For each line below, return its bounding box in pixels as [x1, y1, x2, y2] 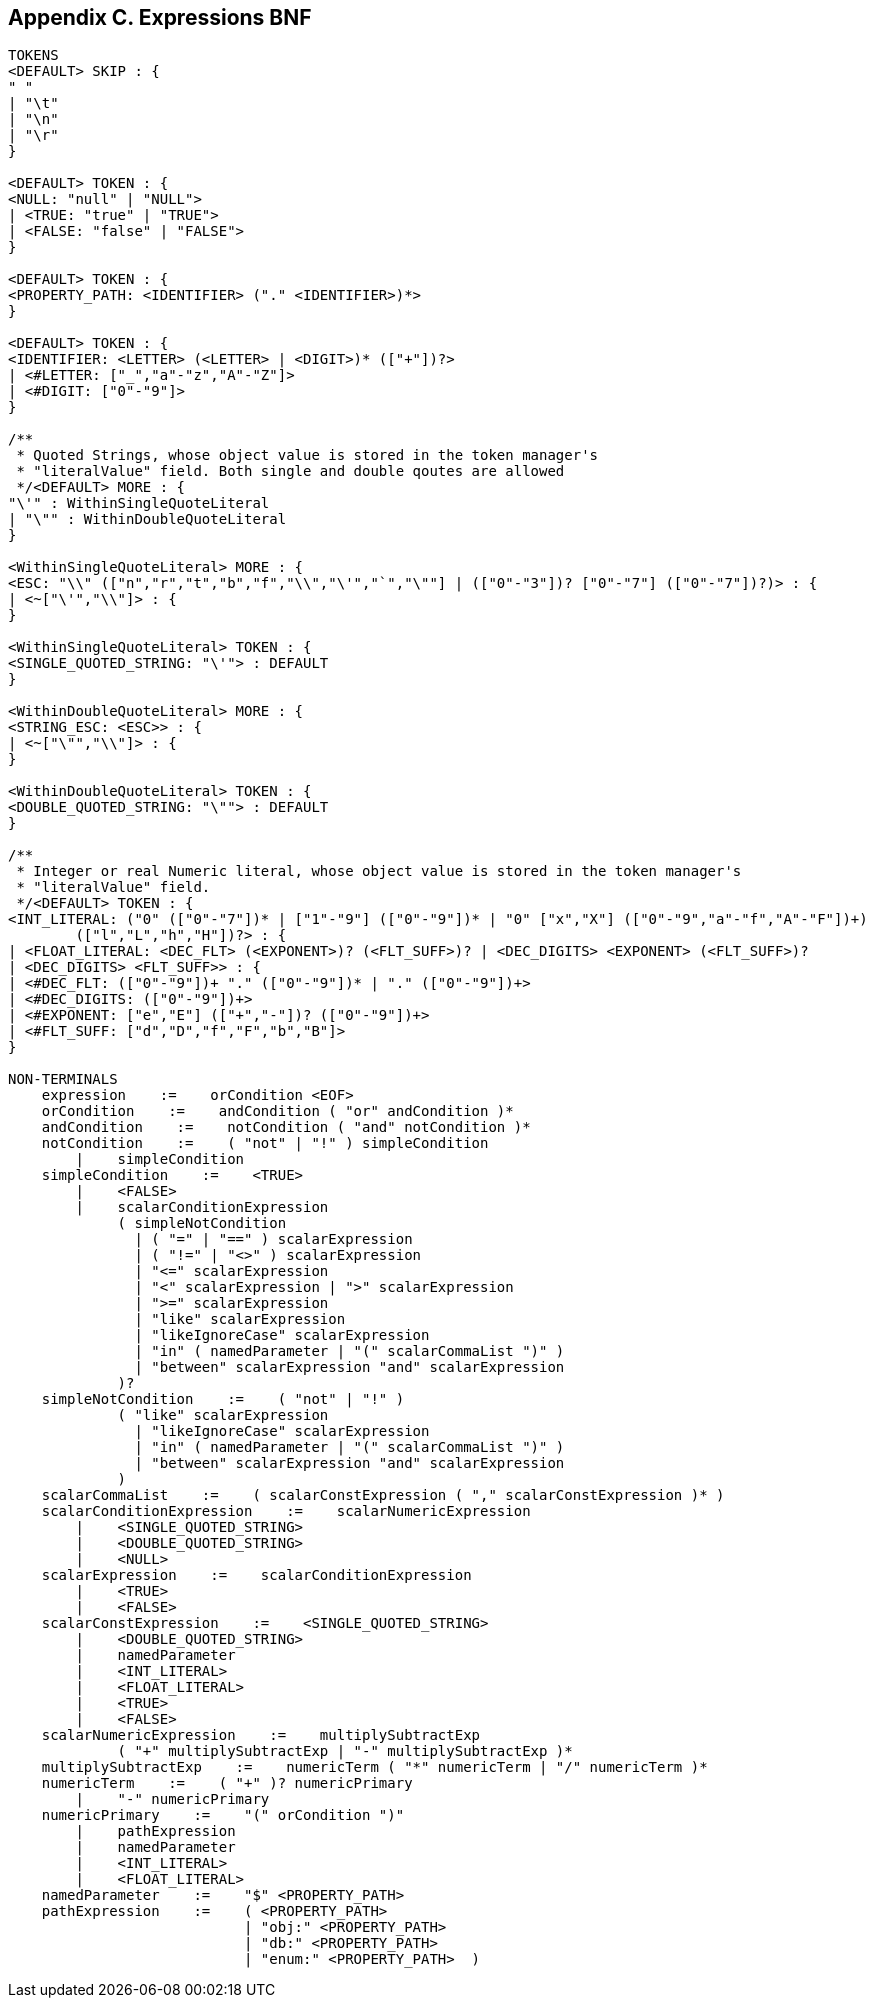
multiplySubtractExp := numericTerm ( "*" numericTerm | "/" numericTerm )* [41, 1759, 708, 1776]
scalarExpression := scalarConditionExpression [41, 1567, 472, 1584]
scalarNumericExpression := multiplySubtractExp [41, 1727, 481, 1744]
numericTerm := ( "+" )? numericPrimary [41, 1775, 413, 1792]
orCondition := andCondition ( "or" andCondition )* [41, 1103, 514, 1120]
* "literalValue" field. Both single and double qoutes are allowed [16, 463, 565, 480]
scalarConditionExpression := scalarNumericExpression [41, 1503, 531, 1520]
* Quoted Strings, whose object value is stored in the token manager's [16, 447, 599, 464]
